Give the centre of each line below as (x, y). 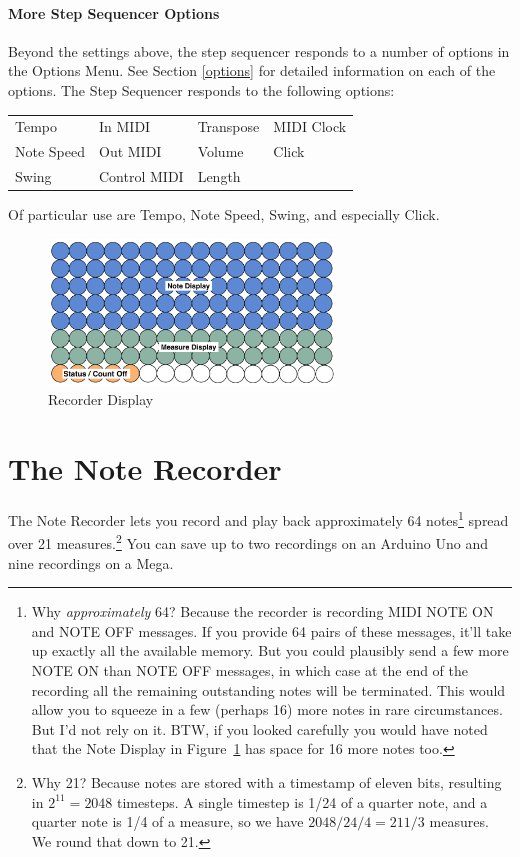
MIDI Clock (310, 126)
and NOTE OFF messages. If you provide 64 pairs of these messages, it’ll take (271, 630)
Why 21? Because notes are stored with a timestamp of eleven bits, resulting (266, 781)
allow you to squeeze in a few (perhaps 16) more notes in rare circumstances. (267, 709)
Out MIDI (130, 151)
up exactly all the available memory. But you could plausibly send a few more (270, 650)
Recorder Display (101, 399)
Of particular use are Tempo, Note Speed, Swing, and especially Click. (224, 214)
